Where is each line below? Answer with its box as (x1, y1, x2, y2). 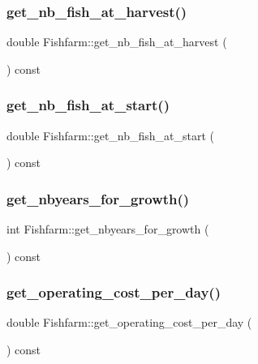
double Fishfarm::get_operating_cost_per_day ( (6, 314, 252, 331)
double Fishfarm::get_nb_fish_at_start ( (6, 126, 215, 143)
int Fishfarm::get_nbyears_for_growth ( (6, 221, 209, 238)
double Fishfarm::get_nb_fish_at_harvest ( (6, 33, 227, 50)
